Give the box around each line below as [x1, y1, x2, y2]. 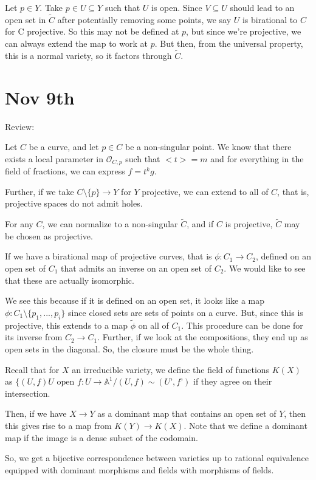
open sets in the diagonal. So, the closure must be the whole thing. [5, 342, 254, 355]
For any [5, 218, 33, 230]
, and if [187, 218, 214, 230]
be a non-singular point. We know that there [125, 140, 292, 153]
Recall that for [5, 363, 60, 375]
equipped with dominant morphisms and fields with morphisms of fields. [5, 463, 274, 476]
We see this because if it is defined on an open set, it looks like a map [5, 294, 265, 307]
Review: [5, 120, 35, 132]
